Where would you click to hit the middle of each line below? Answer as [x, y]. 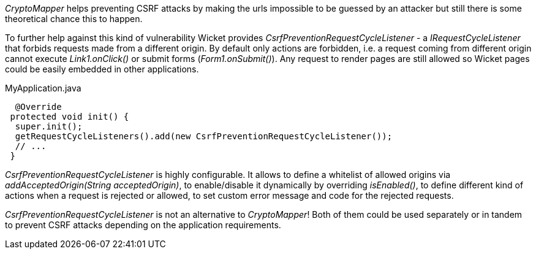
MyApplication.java [43, 88]
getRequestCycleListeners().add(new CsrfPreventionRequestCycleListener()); [204, 136]
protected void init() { [70, 117]
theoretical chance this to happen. [74, 19]
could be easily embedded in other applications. [102, 69]
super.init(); [49, 126]
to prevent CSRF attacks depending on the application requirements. [143, 225]
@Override [38, 107]
